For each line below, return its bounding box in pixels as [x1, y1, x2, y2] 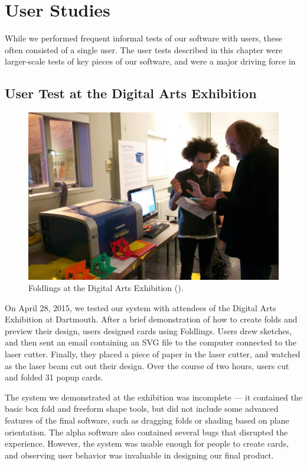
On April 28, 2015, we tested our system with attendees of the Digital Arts [5, 301, 276, 314]
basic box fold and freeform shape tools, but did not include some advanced [5, 402, 279, 415]
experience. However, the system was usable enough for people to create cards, [5, 437, 289, 450]
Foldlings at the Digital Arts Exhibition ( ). [28, 282, 184, 294]
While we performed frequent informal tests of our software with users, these [5, 32, 282, 44]
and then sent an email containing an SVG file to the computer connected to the [5, 336, 297, 348]
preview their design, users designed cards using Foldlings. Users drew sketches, [5, 324, 292, 337]
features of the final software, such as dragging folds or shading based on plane [5, 414, 289, 427]
